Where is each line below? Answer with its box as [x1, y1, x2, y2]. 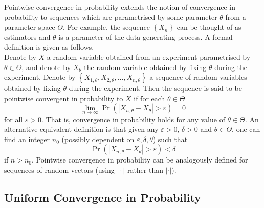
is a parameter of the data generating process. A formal [58, 31, 233, 42]
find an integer [4, 133, 50, 144]
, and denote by [21, 61, 71, 72]
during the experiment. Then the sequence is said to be [69, 83, 243, 94]
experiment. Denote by [4, 72, 76, 82]
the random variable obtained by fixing [84, 61, 207, 72]
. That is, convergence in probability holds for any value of [41, 113, 225, 124]
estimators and [4, 31, 51, 42]
